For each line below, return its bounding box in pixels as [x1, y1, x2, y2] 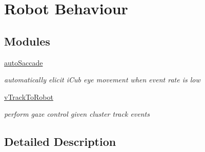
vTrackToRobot [4, 91, 53, 102]
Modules [4, 33, 50, 49]
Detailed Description [4, 134, 116, 149]
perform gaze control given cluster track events [4, 108, 150, 119]
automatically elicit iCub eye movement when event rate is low [4, 74, 200, 85]
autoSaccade [4, 57, 43, 68]
